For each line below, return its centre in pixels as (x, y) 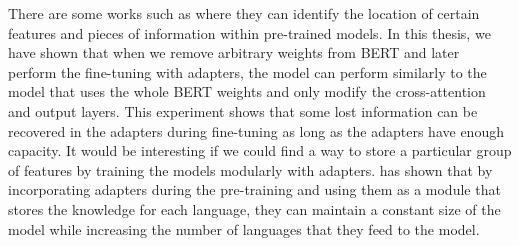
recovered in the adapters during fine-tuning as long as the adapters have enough (256, 130)
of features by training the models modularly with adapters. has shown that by (250, 169)
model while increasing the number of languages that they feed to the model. (244, 228)
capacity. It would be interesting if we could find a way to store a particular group (260, 150)
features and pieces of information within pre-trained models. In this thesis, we (249, 32)
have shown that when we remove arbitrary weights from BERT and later (234, 52)
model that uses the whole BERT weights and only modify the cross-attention (247, 91)
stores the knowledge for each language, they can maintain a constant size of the (254, 208)
